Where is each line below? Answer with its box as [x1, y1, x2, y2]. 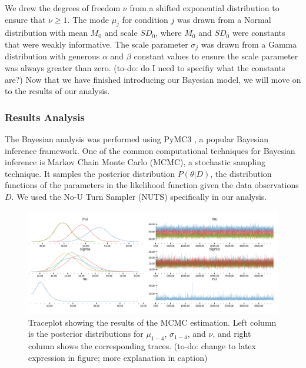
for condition [122, 13, 168, 25]
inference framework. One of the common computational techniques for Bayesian [5, 144, 295, 156]
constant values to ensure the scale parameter [134, 50, 298, 62]
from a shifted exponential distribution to [129, 2, 280, 14]
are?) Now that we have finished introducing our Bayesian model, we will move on [5, 73, 301, 85]
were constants [232, 26, 285, 39]
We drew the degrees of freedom [5, 2, 121, 14]
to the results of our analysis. [5, 85, 110, 97]
